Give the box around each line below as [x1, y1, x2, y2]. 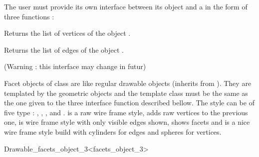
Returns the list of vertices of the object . [4, 28, 131, 38]
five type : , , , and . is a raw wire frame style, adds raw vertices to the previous [4, 107, 248, 117]
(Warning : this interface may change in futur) [4, 61, 146, 72]
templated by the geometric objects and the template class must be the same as [4, 87, 248, 98]
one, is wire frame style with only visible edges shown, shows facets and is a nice [4, 117, 250, 127]
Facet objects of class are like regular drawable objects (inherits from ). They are [4, 78, 252, 88]
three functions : [4, 11, 54, 21]
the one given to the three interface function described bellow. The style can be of [4, 97, 255, 108]
